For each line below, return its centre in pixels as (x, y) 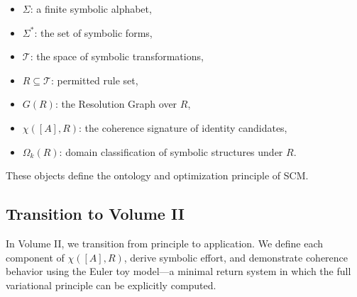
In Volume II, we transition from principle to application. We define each (165, 243)
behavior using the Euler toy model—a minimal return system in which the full (178, 271)
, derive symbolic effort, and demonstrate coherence (236, 257)
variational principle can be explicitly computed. (111, 285)
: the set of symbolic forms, (93, 32)
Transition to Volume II (95, 214)
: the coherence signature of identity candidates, (183, 127)
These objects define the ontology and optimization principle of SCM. (157, 175)
